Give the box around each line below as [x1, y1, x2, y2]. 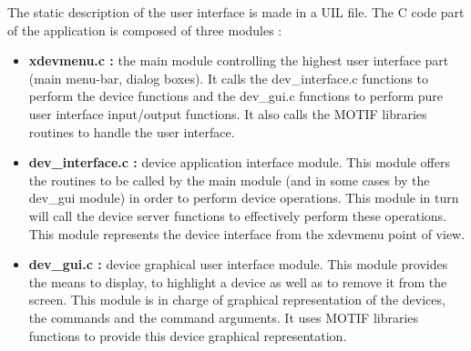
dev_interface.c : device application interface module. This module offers [28, 153, 450, 172]
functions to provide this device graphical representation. [28, 326, 347, 345]
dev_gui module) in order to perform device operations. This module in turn [28, 188, 459, 207]
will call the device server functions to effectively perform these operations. [28, 206, 446, 225]
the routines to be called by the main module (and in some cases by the [28, 170, 430, 189]
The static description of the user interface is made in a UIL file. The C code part [7, 3, 465, 21]
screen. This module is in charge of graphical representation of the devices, [28, 290, 445, 309]
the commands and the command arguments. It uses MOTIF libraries [28, 307, 419, 326]
